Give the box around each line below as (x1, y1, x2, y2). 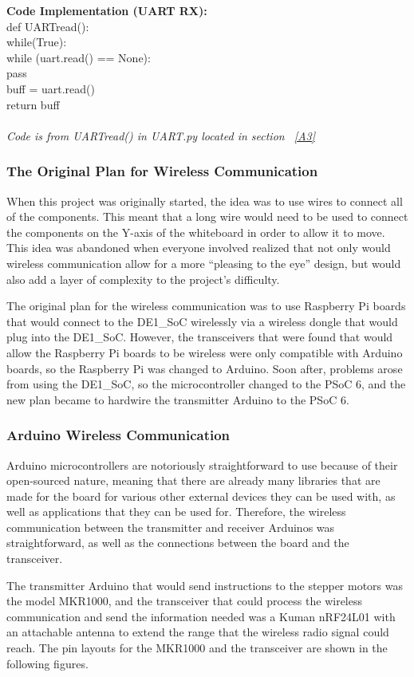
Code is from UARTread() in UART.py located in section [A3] (6, 127, 315, 144)
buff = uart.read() (6, 80, 95, 96)
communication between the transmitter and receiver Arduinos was (6, 518, 335, 535)
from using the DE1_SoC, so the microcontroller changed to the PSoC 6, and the (6, 376, 406, 392)
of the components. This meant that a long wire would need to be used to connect (6, 208, 408, 225)
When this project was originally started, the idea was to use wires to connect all (6, 192, 403, 209)
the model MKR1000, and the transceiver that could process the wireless (6, 592, 362, 609)
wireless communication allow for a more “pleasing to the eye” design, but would (6, 254, 401, 271)
